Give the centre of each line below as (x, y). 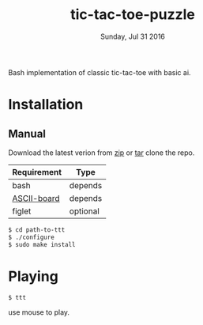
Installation (46, 105)
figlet (22, 211)
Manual (27, 133)
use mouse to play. (39, 312)
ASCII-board (36, 198)
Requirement (37, 172)
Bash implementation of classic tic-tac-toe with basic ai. (100, 72)
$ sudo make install (42, 244)
